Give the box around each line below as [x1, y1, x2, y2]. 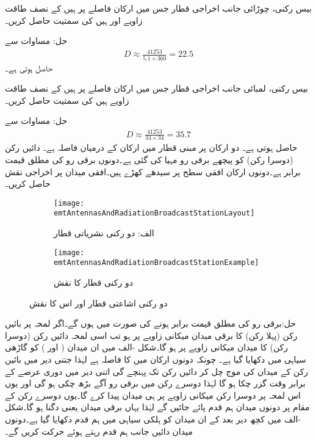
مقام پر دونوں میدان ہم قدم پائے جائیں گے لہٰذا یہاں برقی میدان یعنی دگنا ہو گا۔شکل [5, 400, 310, 413]
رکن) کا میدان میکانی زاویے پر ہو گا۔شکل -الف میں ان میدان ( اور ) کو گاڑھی [5, 341, 289, 353]
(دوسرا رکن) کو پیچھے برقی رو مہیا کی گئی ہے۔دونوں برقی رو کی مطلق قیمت [5, 153, 293, 165]
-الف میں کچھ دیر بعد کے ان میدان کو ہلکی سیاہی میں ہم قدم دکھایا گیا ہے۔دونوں [5, 412, 301, 425]
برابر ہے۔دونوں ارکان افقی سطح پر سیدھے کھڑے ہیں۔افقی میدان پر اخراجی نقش [5, 165, 301, 178]
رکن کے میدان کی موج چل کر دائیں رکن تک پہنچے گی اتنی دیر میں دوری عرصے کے [5, 364, 309, 377]
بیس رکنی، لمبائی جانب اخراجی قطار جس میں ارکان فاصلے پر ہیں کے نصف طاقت [5, 82, 309, 95]
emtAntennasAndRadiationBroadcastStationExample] [54, 258, 259, 267]
